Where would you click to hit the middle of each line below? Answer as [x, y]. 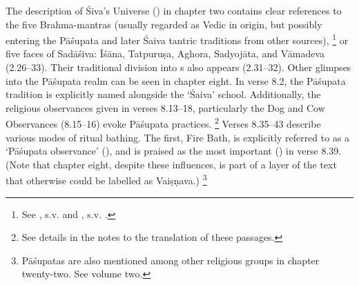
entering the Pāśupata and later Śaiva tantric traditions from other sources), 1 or [177, 39]
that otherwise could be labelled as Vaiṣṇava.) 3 [106, 179]
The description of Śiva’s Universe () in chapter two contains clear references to [174, 10]
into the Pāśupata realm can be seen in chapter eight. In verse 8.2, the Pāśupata [176, 80]
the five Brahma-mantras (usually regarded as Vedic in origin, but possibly [164, 24]
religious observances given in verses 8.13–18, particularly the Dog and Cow [165, 107]
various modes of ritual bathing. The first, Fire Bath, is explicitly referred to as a [178, 137]
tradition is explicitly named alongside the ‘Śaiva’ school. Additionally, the [163, 94]
